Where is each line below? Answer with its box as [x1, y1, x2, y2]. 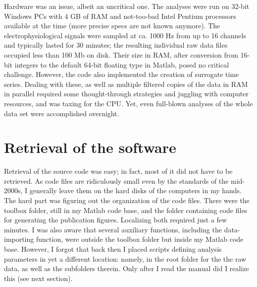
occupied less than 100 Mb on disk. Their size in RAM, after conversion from [4, 49, 238, 60]
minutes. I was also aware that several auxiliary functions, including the [4, 224, 222, 234]
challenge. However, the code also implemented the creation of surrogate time [4, 69, 239, 79]
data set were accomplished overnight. [4, 108, 119, 118]
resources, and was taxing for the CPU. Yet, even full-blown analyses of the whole [4, 98, 253, 108]
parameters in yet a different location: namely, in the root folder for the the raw [4, 253, 247, 264]
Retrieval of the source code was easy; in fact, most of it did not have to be [4, 166, 233, 176]
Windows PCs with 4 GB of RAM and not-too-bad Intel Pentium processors [4, 10, 236, 21]
